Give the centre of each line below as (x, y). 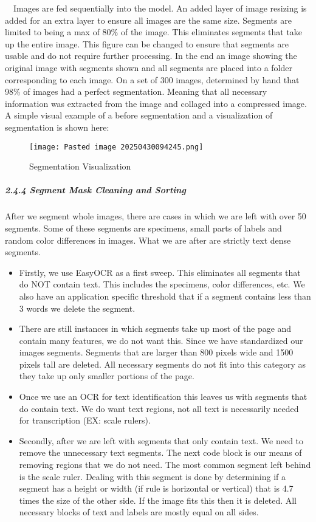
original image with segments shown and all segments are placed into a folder (149, 67)
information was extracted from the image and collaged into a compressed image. (156, 103)
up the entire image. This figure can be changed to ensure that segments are (147, 43)
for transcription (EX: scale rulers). (85, 420)
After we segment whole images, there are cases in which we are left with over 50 (156, 216)
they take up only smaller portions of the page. (107, 376)
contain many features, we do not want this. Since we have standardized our (161, 340)
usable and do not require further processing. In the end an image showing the (151, 56)
